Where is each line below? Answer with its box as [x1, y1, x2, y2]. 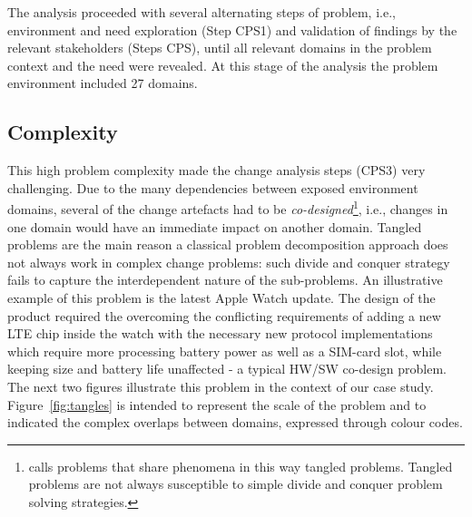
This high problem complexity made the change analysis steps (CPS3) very [7, 161, 426, 180]
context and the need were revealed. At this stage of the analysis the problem [7, 55, 438, 74]
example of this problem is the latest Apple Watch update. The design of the [7, 288, 436, 307]
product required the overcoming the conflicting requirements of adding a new [7, 306, 441, 325]
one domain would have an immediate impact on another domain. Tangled [7, 217, 422, 236]
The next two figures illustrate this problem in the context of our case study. [7, 376, 434, 395]
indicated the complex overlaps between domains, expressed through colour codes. [7, 413, 463, 432]
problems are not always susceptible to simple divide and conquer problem [28, 474, 443, 493]
